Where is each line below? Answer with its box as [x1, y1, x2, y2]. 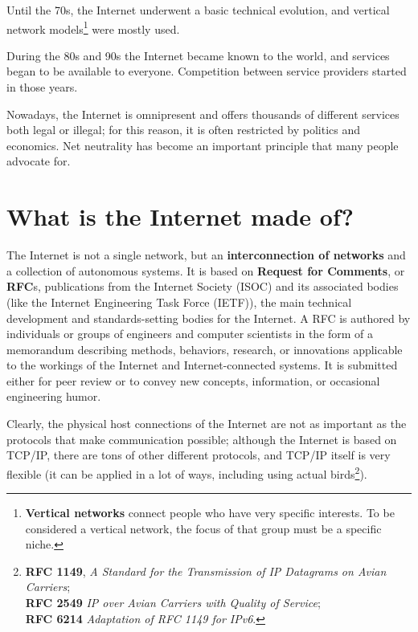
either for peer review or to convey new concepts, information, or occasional [6, 372, 380, 389]
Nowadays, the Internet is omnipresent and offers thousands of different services [6, 105, 400, 122]
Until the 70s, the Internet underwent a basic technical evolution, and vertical [6, 2, 390, 18]
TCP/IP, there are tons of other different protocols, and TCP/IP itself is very [6, 446, 391, 463]
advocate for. [6, 153, 71, 169]
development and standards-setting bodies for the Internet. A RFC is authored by [6, 309, 411, 326]
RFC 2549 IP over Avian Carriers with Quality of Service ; [25, 594, 321, 611]
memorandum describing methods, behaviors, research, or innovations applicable [6, 340, 403, 357]
